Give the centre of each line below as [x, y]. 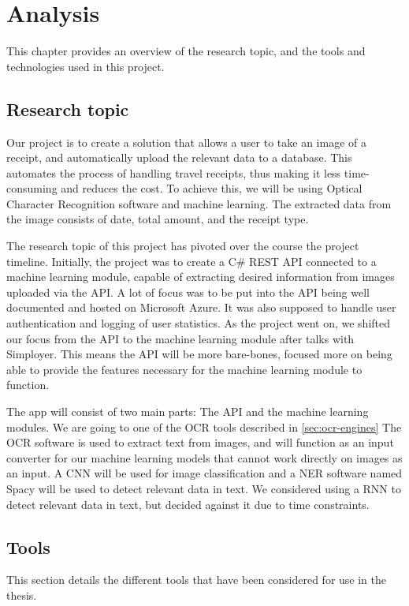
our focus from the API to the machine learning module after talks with [180, 338]
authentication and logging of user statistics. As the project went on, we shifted [199, 323]
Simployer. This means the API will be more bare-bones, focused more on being [199, 354]
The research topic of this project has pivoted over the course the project [183, 246]
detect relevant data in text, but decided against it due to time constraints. [188, 504]
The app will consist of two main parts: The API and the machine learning [188, 411]
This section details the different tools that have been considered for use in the [196, 580]
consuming [32, 188]
